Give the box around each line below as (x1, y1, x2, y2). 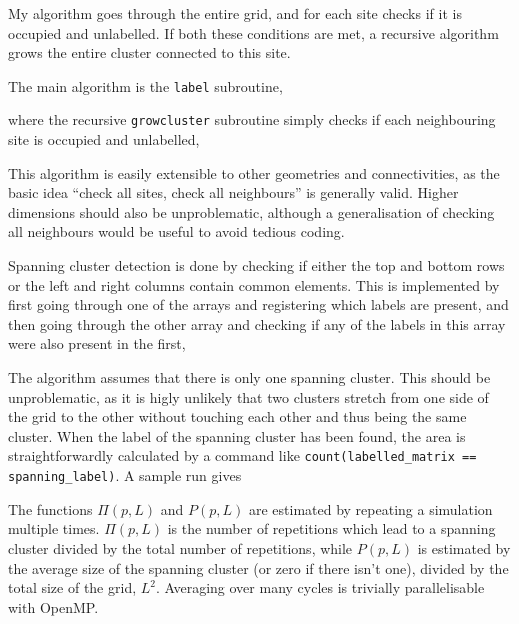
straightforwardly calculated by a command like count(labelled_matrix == (8, 445, 477, 466)
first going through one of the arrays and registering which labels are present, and (8, 294, 509, 315)
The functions (8, 498, 93, 519)
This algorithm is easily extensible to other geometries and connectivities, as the (8, 162, 500, 183)
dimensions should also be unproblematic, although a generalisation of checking (8, 201, 495, 222)
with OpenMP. (8, 596, 99, 617)
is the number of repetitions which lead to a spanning (167, 518, 496, 539)
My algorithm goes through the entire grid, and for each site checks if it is (8, 3, 462, 23)
